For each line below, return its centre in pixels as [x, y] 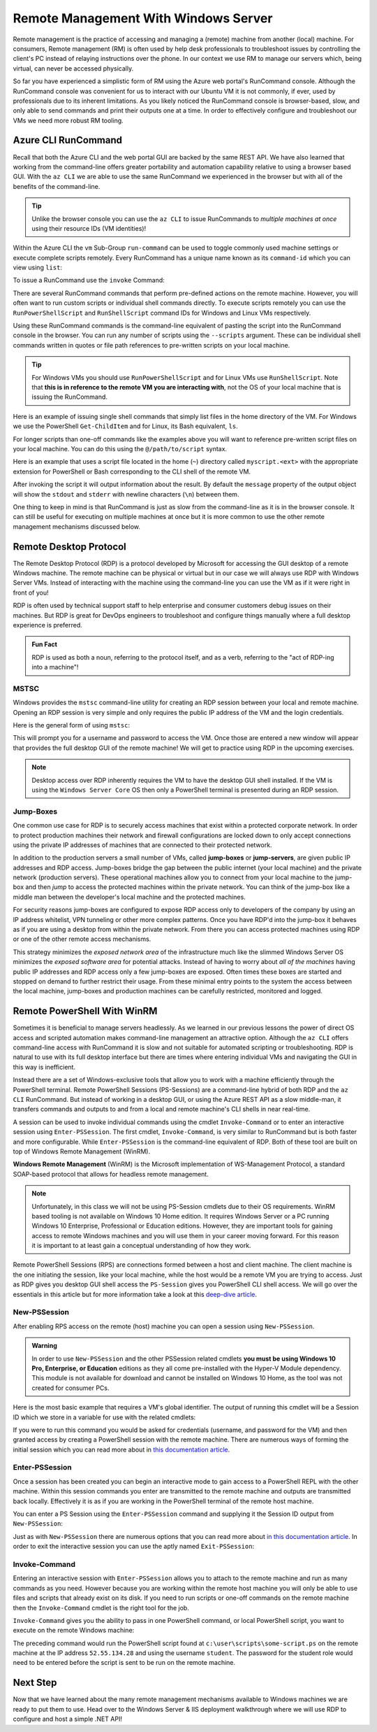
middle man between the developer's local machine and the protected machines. [129, 897]
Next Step [35, 1683]
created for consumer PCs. [71, 1388]
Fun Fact [44, 644]
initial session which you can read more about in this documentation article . [121, 1449]
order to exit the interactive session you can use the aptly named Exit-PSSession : [134, 1547]
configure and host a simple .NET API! [67, 1719]
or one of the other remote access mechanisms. [82, 939]
